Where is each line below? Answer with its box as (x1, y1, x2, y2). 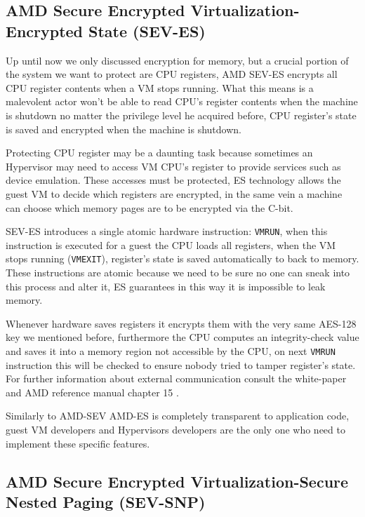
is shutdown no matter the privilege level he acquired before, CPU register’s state (6, 107, 357, 122)
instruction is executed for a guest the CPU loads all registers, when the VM (6, 237, 336, 252)
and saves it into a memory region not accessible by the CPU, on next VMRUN (6, 344, 336, 358)
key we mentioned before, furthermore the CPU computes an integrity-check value (6, 330, 359, 344)
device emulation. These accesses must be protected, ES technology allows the (6, 173, 341, 187)
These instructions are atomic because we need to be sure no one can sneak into (6, 265, 350, 280)
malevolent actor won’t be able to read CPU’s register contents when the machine (6, 94, 358, 109)
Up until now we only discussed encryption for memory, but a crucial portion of (6, 53, 349, 67)
